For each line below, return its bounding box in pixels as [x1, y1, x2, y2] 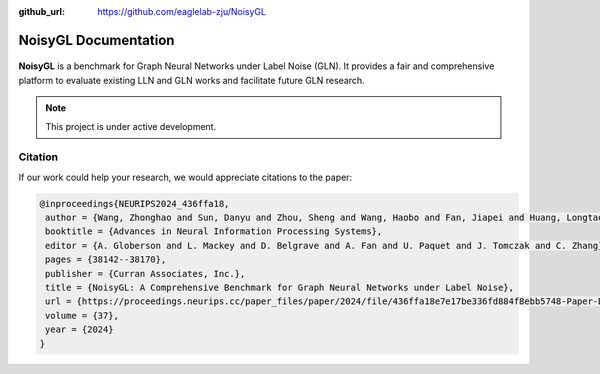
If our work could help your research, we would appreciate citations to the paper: [18, 171, 353, 183]
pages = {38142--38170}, [45, 254, 167, 265]
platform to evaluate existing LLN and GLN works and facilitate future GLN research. [18, 74, 365, 86]
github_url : [18, 6, 65, 17]
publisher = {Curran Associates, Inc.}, [45, 268, 246, 279]
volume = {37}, [45, 310, 120, 321]
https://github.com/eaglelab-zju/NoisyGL [97, 6, 267, 17]
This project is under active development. [45, 120, 217, 132]
